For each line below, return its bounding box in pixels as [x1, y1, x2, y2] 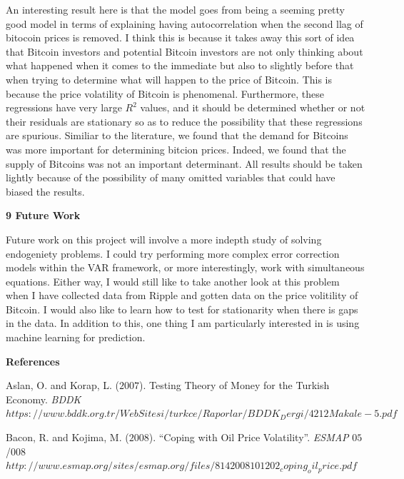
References [6, 353, 60, 368]
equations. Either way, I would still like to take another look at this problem [6, 273, 340, 288]
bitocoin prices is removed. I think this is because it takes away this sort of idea [6, 30, 355, 45]
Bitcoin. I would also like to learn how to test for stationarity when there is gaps [6, 301, 358, 316]
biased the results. [6, 183, 85, 198]
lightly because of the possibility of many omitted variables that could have [6, 170, 335, 185]
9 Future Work [6, 208, 81, 223]
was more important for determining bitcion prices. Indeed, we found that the [6, 141, 346, 156]
